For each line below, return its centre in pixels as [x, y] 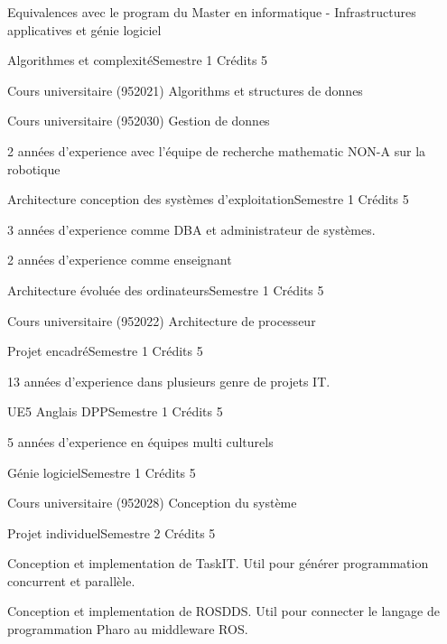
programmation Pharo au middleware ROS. [128, 629]
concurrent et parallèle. [71, 580]
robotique [34, 168]
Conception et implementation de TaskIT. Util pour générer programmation [218, 563]
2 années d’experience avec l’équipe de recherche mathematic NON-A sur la [217, 150]
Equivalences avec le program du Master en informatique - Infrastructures [212, 12]
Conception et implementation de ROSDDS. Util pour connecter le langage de [223, 611]
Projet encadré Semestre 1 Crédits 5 [105, 351]
